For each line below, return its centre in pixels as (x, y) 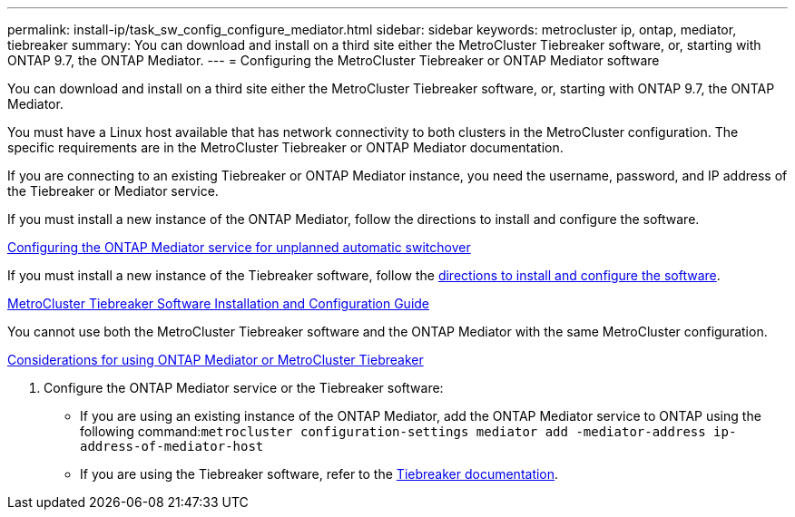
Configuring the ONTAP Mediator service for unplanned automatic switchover (239, 247)
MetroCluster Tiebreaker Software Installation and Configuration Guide (219, 303)
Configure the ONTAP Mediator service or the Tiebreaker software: (244, 388)
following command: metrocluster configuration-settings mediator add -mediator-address (393, 431)
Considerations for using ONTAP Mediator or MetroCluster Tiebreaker (216, 360)
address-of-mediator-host (172, 446)
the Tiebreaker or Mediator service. (113, 191)
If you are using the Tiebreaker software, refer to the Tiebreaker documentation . (319, 474)
